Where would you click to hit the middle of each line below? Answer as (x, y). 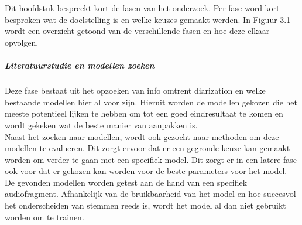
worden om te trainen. (44, 217)
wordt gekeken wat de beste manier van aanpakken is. (101, 125)
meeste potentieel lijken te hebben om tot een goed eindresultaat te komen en (144, 113)
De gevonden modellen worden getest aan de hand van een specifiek (126, 182)
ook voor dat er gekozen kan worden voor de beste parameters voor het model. (146, 171)
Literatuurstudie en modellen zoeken (80, 65)
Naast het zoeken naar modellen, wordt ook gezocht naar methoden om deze (142, 136)
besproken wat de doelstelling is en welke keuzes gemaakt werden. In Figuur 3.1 (148, 19)
